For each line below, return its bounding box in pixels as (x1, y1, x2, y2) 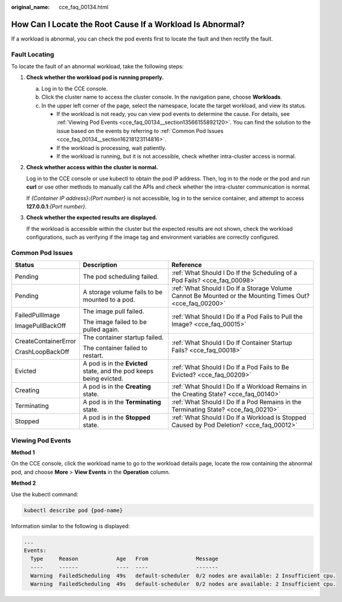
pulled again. (82, 325, 120, 334)
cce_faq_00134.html (59, 4, 109, 10)
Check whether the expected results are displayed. (26, 214, 158, 221)
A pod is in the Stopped (82, 413, 150, 422)
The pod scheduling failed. (82, 273, 160, 281)
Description (82, 261, 118, 269)
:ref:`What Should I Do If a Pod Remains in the (171, 398, 302, 406)
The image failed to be (82, 318, 147, 326)
